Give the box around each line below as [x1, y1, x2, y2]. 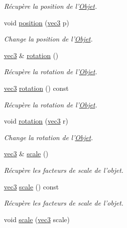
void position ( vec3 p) [4, 17, 69, 27]
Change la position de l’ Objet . [4, 34, 93, 44]
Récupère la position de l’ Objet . [4, 1, 97, 11]
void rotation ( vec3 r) [4, 116, 68, 126]
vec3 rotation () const [4, 83, 69, 93]
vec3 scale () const [4, 181, 59, 191]
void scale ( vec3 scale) [4, 214, 70, 224]
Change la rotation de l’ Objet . [4, 132, 93, 142]
